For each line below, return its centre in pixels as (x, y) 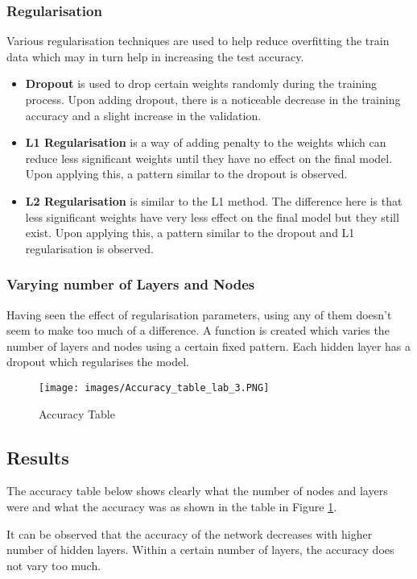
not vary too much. (54, 565)
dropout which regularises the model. (98, 362)
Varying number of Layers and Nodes (131, 284)
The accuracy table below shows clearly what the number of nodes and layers (197, 491)
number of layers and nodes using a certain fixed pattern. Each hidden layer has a (208, 346)
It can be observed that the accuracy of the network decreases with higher (190, 533)
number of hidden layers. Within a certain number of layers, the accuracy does (200, 550)
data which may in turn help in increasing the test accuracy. (155, 56)
